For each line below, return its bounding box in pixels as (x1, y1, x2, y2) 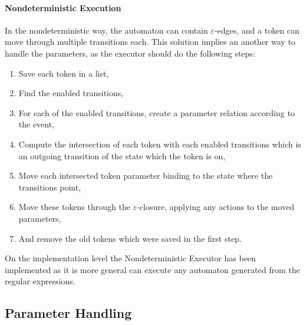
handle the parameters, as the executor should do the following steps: (5, 47, 255, 59)
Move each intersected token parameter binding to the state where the (18, 169, 273, 182)
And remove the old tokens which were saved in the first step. (18, 232, 242, 244)
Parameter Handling (5, 304, 132, 322)
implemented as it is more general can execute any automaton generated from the (5, 263, 300, 275)
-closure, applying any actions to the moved (137, 201, 295, 213)
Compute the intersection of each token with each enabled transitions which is (18, 137, 301, 150)
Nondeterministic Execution (5, 1, 121, 14)
